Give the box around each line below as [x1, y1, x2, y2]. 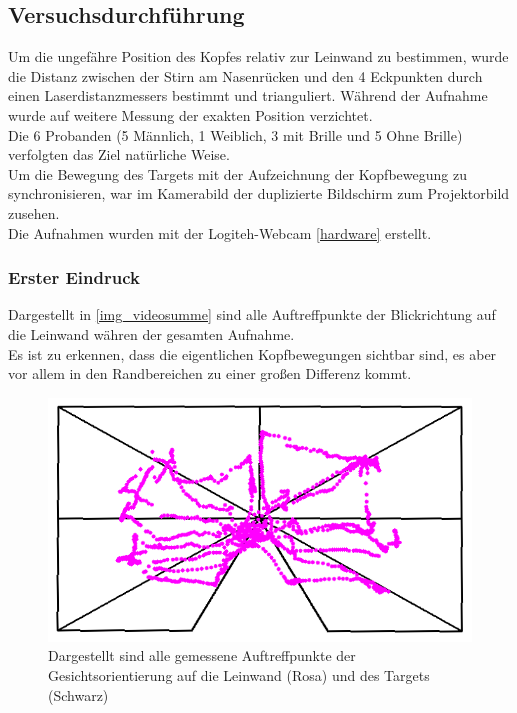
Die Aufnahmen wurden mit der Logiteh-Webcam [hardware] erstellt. [8, 222, 432, 243]
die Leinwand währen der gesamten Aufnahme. [8, 323, 295, 344]
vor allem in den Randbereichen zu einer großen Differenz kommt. [8, 363, 412, 384]
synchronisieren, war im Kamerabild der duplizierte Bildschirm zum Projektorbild [8, 183, 510, 204]
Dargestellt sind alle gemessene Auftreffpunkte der [48, 645, 356, 666]
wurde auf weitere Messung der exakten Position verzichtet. [8, 104, 373, 125]
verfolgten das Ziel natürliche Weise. [8, 144, 230, 165]
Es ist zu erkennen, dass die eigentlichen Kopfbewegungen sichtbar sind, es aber [8, 343, 497, 364]
